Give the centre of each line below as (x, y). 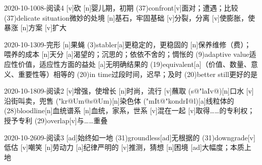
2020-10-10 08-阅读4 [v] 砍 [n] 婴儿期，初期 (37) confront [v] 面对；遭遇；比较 (121, 8)
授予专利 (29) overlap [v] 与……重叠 (56, 120)
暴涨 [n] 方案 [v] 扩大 (36, 27)
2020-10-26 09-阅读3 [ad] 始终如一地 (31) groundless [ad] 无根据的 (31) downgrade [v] (130, 137)
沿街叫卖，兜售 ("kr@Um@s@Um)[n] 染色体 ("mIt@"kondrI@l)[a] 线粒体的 (119, 100)
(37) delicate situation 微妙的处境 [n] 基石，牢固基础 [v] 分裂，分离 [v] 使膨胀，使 (129, 17)
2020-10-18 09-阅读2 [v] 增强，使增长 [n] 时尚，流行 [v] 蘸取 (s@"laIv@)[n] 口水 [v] (129, 91)
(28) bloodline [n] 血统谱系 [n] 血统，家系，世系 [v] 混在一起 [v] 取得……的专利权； (129, 110)
